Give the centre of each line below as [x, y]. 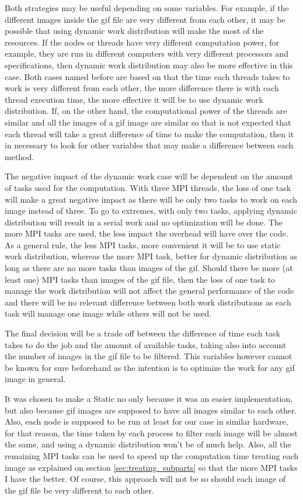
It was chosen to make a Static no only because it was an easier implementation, [149, 398]
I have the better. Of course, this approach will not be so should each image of [145, 479]
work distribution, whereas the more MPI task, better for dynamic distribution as [151, 256]
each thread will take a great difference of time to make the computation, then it [149, 133]
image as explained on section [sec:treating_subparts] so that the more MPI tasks [151, 467]
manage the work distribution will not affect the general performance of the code [149, 291]
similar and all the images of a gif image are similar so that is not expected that [148, 122]
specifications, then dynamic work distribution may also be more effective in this [149, 65]
